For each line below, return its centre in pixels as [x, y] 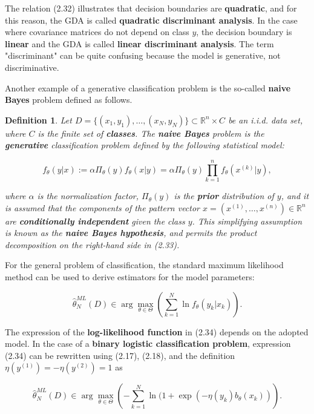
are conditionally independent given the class [95, 221]
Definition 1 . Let [38, 120]
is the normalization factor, [88, 196]
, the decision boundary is [244, 32]
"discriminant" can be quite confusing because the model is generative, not [143, 55]
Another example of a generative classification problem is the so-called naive [148, 87]
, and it [295, 196]
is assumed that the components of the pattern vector [103, 207]
